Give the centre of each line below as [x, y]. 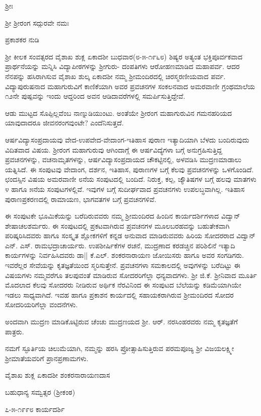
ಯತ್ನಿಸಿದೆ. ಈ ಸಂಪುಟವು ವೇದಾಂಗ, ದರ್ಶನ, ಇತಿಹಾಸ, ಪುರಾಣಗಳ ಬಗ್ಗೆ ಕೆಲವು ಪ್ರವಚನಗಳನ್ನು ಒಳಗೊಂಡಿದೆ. [129, 169]
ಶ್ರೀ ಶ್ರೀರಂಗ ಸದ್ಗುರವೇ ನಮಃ [37, 22]
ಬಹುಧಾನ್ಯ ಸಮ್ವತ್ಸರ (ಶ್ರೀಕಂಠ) [40, 392]
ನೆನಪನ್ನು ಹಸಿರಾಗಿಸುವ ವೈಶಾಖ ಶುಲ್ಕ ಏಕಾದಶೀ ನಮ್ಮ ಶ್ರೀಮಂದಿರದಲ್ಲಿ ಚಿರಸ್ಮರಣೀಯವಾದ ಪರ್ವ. [115, 76]
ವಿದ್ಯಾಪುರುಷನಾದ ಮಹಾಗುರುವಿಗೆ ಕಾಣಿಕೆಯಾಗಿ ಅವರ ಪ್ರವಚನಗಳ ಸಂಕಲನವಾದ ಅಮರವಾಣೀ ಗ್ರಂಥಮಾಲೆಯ [130, 86]
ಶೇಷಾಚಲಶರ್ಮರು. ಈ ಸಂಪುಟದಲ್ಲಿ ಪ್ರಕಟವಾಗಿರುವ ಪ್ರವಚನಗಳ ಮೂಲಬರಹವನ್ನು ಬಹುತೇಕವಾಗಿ [117, 225]
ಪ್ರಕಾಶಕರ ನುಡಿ [22, 40]
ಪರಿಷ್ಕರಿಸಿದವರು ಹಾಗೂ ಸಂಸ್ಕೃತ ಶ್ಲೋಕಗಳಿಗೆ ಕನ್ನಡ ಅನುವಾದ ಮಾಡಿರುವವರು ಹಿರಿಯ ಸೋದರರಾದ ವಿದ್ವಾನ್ [130, 235]
